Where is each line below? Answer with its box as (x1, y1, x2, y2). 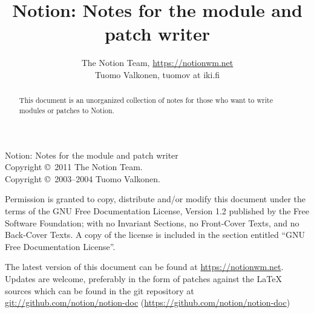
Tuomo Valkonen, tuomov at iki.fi (94, 68, 220, 81)
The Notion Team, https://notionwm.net (81, 56, 234, 69)
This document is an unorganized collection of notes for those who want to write (19, 95, 273, 105)
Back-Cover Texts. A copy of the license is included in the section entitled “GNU (5, 228, 306, 241)
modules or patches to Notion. (19, 105, 114, 115)
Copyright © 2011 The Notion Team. (5, 160, 143, 173)
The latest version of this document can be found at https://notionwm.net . (5, 260, 284, 273)
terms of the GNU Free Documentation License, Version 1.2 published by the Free (5, 204, 309, 217)
